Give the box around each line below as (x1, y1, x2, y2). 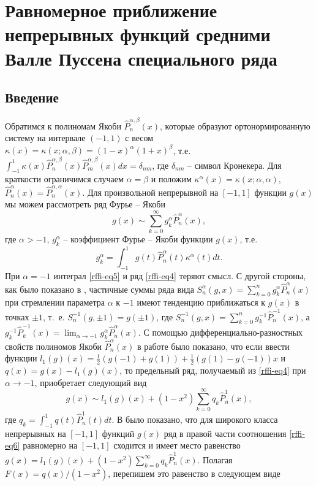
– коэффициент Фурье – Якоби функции (63, 233, 213, 245)
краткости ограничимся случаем (5, 172, 124, 185)
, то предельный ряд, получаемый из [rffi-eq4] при (119, 364, 306, 377)
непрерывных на (5, 426, 66, 439)
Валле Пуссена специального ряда (5, 45, 277, 71)
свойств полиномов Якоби (5, 339, 102, 352)
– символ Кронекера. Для (187, 158, 282, 171)
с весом (125, 131, 154, 144)
